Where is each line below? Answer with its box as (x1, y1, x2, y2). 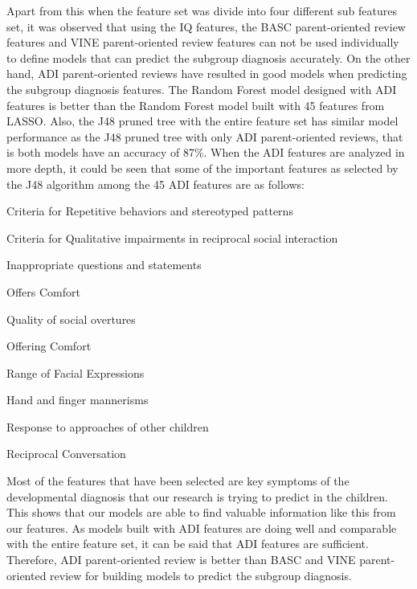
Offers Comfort (6, 283, 80, 300)
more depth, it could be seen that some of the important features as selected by (6, 159, 399, 176)
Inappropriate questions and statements (6, 256, 202, 273)
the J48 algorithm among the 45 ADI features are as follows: (6, 175, 305, 192)
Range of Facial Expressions (6, 364, 145, 381)
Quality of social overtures (6, 310, 136, 327)
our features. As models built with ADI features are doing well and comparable (6, 519, 397, 536)
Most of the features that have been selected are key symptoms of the (6, 472, 350, 489)
